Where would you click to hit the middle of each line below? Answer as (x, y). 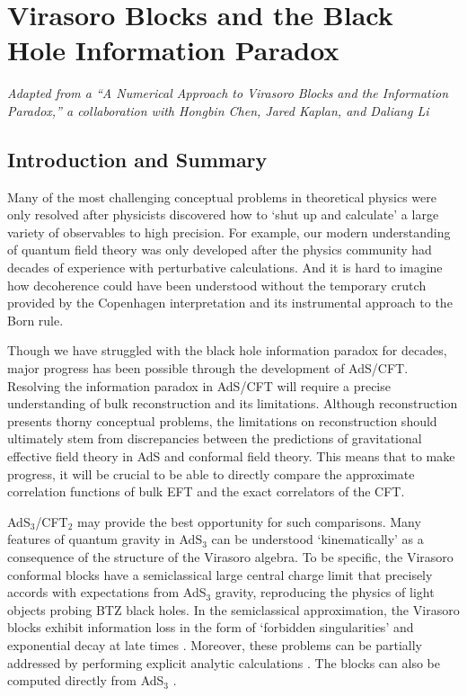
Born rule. (35, 320)
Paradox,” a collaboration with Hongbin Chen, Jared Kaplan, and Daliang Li (218, 110)
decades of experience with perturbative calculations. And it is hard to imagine (225, 268)
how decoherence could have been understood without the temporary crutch (217, 285)
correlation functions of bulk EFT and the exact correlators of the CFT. (206, 491)
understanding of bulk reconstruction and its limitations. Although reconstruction (233, 403)
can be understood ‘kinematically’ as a (317, 539)
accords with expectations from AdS (107, 592)
